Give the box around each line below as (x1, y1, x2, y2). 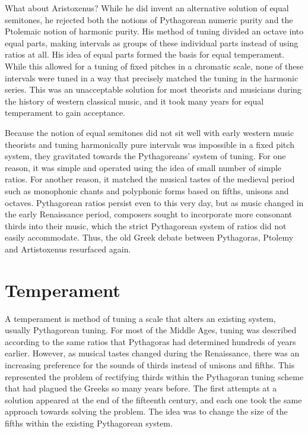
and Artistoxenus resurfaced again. (5, 242, 131, 255)
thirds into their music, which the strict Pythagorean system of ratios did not (5, 219, 287, 232)
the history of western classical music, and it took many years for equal (5, 94, 264, 107)
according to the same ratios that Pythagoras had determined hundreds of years (5, 335, 296, 347)
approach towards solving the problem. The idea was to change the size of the (5, 405, 288, 418)
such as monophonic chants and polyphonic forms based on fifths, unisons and (5, 184, 289, 197)
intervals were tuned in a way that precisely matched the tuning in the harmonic (5, 71, 299, 84)
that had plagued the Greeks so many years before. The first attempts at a (5, 382, 277, 394)
